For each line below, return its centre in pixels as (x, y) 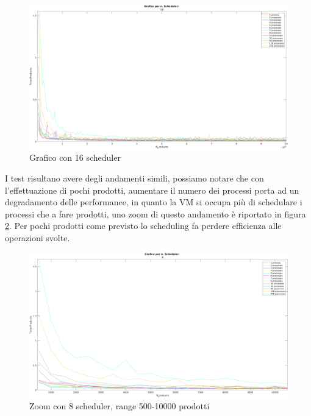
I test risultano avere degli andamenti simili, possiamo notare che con (134, 178)
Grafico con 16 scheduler (75, 157)
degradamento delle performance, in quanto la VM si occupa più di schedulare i (154, 202)
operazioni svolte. (38, 238)
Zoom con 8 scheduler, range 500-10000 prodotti (120, 406)
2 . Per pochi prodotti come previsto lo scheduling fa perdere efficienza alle (143, 226)
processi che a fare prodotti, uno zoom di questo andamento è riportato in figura (155, 213)
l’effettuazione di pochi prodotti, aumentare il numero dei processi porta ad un (152, 190)
